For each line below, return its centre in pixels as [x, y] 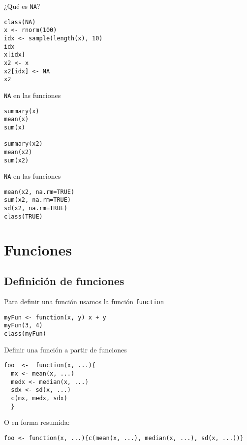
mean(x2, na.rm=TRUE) [39, 192]
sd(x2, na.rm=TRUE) [36, 208]
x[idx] [15, 55]
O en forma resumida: [37, 422]
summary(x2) [23, 144]
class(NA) [20, 22]
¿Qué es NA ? [22, 6]
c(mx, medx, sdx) [39, 398]
